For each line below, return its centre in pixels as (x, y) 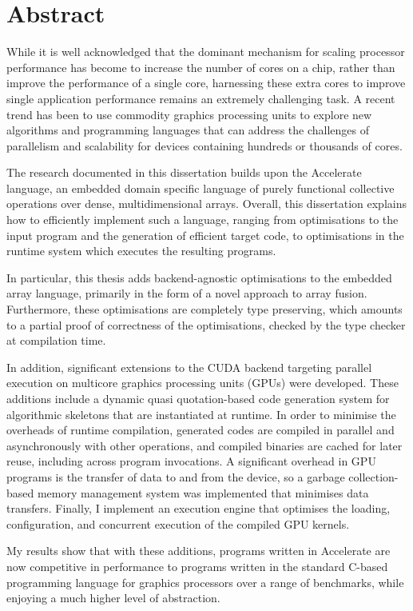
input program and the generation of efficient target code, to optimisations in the (205, 235)
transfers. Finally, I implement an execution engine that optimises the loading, (199, 508)
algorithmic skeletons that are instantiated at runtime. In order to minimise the (201, 414)
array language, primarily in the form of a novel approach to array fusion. (187, 293)
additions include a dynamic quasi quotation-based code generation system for (198, 398)
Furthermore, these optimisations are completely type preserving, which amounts (205, 309)
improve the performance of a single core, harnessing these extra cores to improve (206, 83)
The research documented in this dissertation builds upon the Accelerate (184, 172)
